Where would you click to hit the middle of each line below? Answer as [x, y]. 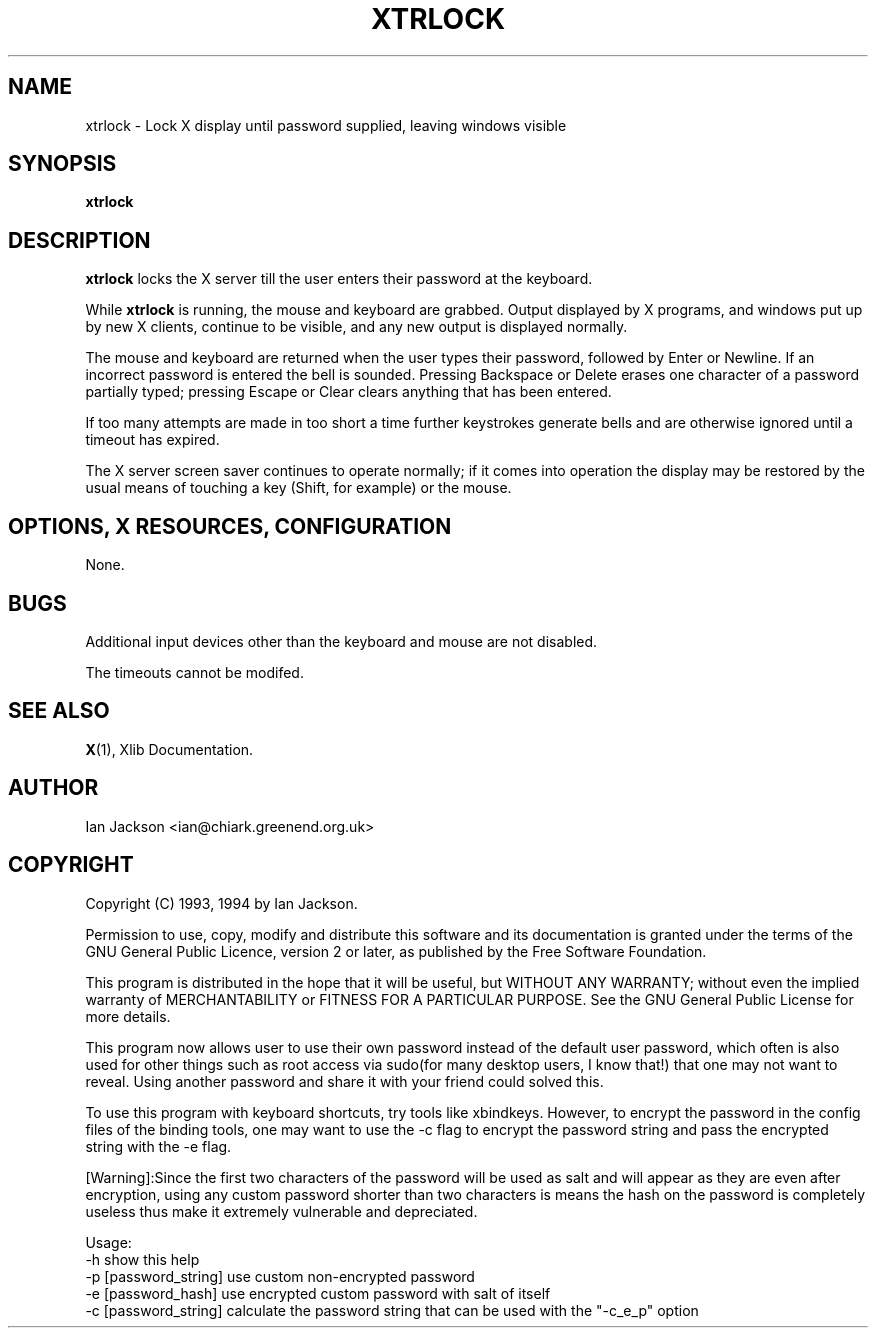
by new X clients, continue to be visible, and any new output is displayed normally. [356, 327]
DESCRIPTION [79, 240]
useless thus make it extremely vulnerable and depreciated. [281, 1211]
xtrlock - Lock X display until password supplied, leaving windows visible [326, 125]
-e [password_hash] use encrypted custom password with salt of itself [318, 1293]
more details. [128, 1016]
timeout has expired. [152, 440]
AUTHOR [53, 788]
